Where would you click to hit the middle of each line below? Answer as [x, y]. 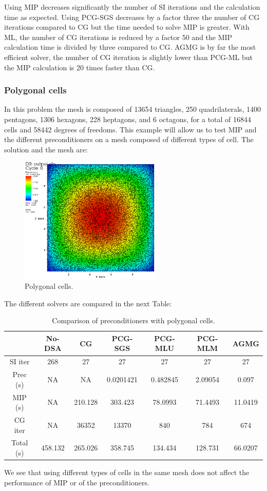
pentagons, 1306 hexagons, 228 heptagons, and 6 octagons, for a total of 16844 [128, 119]
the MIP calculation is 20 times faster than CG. [80, 67]
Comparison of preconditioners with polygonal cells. [133, 320]
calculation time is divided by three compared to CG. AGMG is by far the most [130, 47]
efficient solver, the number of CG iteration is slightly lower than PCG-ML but [128, 57]
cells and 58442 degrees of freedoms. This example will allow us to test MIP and [130, 129]
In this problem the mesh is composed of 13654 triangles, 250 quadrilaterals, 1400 [132, 109]
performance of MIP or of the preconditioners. [77, 482]
